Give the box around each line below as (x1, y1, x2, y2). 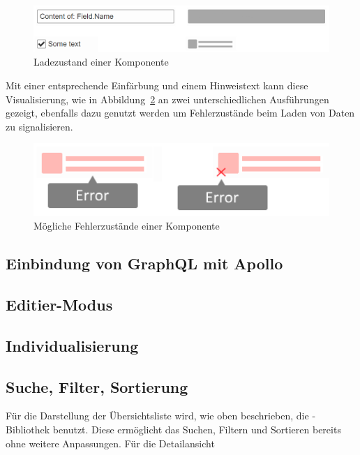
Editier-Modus (6, 293, 113, 315)
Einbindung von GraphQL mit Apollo (6, 253, 283, 274)
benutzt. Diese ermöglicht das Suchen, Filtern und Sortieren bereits (52, 422, 341, 436)
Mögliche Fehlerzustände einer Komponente (33, 218, 220, 233)
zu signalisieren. (6, 119, 73, 133)
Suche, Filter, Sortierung (6, 375, 188, 397)
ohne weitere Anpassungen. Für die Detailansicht (6, 435, 215, 450)
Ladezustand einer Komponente (33, 54, 169, 69)
